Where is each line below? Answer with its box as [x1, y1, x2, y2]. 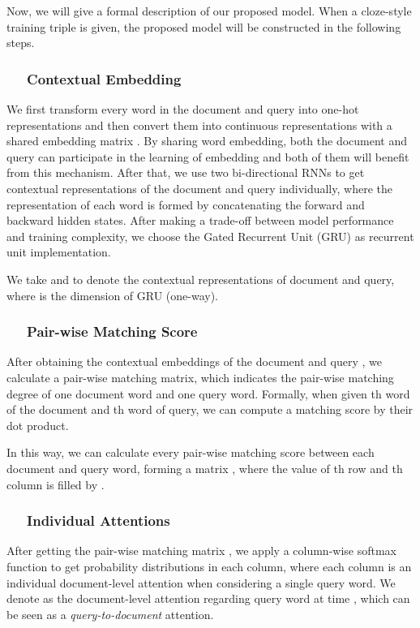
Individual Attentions [27, 510, 170, 531]
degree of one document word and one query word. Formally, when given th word [6, 385, 410, 402]
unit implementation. [6, 243, 111, 260]
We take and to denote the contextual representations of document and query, [6, 270, 395, 287]
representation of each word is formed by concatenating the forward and [6, 196, 365, 213]
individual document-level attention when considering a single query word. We [6, 574, 396, 591]
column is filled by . [6, 475, 105, 493]
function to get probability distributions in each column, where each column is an [6, 557, 412, 574]
